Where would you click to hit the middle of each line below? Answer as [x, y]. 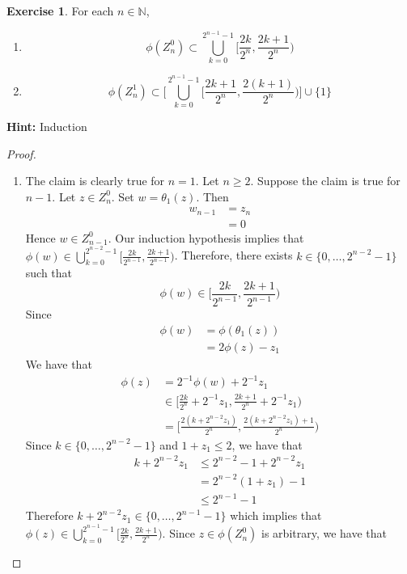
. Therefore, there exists [233, 255]
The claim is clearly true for [95, 181]
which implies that [276, 515]
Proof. [21, 153]
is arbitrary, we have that [324, 533]
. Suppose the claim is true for [325, 181]
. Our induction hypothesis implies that [206, 237]
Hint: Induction [47, 126]
